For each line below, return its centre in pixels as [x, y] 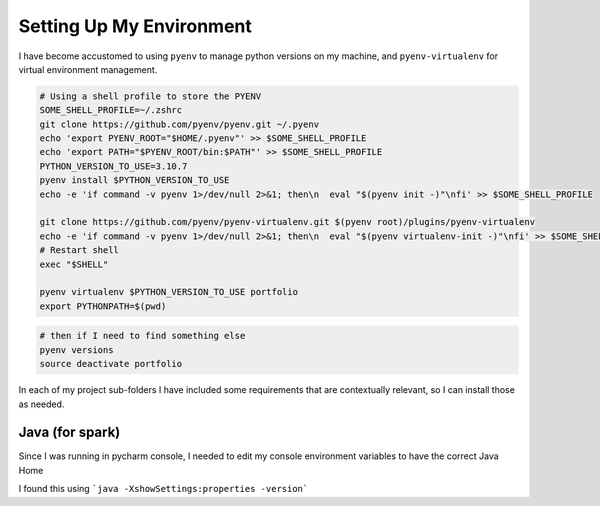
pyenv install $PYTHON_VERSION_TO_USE [134, 180]
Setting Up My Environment [135, 26]
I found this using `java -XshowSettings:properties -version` [163, 489]
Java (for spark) [69, 432]
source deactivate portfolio [111, 364]
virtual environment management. [88, 69]
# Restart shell [79, 250]
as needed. [41, 404]
